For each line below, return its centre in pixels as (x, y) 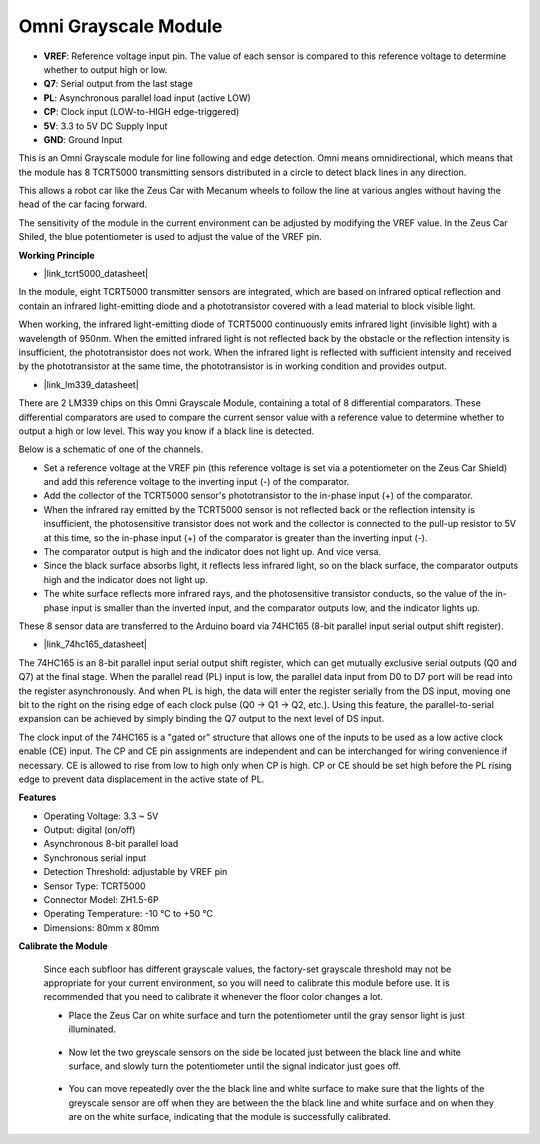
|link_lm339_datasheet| (91, 384)
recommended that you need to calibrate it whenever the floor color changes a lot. (213, 997)
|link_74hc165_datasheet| (95, 644)
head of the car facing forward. (83, 204)
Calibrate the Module (63, 946)
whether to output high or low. (105, 69)
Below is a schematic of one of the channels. (111, 449)
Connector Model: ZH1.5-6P (101, 900)
